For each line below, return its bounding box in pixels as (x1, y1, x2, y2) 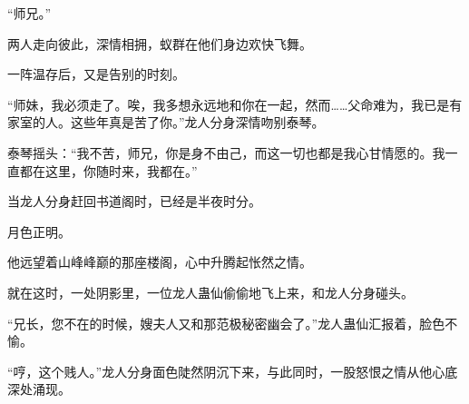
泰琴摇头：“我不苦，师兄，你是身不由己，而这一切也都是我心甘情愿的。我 (7, 143, 445, 162)
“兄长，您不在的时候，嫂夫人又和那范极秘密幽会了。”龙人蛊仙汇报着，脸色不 (7, 313, 458, 332)
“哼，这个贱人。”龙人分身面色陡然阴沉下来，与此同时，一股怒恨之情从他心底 (7, 361, 458, 380)
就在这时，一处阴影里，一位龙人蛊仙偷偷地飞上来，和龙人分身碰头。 (7, 282, 414, 301)
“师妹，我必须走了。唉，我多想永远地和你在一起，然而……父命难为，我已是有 (7, 94, 463, 113)
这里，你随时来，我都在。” (44, 161, 198, 180)
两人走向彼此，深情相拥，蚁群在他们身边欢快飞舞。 (7, 34, 312, 53)
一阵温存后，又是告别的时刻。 (7, 64, 185, 84)
